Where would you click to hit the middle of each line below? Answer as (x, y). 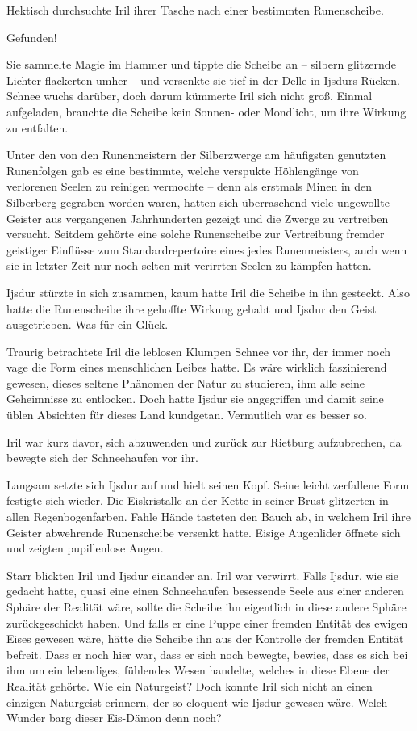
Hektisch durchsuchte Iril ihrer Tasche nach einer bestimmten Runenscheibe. (195, 10)
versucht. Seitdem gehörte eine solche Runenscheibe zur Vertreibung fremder (196, 234)
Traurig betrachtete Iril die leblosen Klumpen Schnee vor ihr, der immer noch (199, 351)
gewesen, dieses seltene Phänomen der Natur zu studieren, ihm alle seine (186, 382)
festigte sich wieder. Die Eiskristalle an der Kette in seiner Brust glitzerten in (198, 500)
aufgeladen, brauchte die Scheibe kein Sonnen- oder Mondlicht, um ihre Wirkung (206, 111)
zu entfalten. (38, 127)
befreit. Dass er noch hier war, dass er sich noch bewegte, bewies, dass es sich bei (207, 654)
